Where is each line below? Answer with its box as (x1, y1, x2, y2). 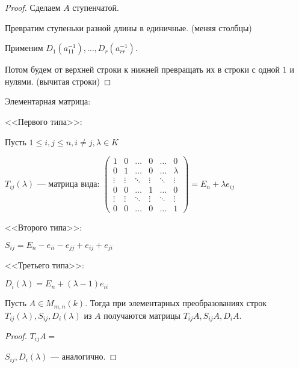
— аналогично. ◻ (51, 350, 117, 363)
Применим (5, 41, 43, 54)
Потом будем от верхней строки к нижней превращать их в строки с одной (5, 63, 280, 76)
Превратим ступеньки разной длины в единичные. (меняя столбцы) (5, 21, 252, 34)
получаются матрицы (103, 309, 180, 321)
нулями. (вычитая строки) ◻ (5, 74, 111, 87)
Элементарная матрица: (5, 95, 91, 107)
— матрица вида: (37, 177, 100, 190)
